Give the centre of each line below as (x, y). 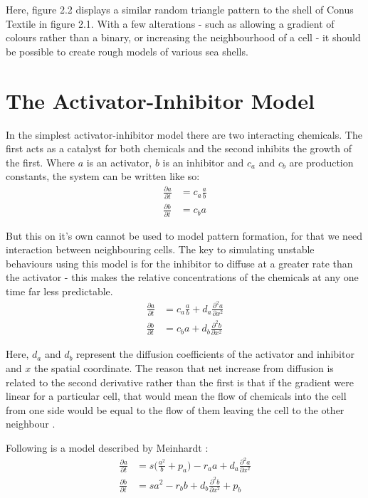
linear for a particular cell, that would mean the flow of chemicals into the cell (176, 396)
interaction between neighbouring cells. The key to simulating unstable (160, 249)
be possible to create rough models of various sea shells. (127, 51)
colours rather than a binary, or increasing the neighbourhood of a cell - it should (183, 37)
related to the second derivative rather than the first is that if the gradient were (180, 382)
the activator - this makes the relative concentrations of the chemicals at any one (182, 277)
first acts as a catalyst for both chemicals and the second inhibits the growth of (179, 148)
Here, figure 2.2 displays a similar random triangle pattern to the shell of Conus (180, 9)
